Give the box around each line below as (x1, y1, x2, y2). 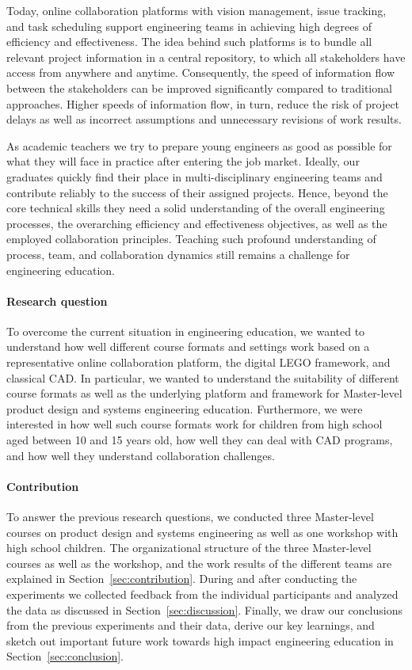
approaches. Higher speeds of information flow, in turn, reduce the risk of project (6, 95, 400, 112)
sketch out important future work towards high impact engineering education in (6, 632, 394, 649)
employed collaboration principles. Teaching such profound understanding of (6, 230, 376, 247)
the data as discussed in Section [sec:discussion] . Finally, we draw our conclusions (6, 601, 402, 618)
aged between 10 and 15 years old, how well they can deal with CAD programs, (6, 432, 393, 448)
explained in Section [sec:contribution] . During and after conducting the (6, 570, 357, 587)
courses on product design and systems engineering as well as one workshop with (6, 523, 399, 540)
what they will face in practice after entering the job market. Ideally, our (6, 153, 360, 169)
